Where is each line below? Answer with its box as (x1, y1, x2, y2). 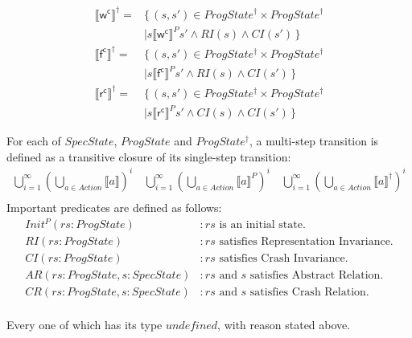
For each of (6, 132, 61, 149)
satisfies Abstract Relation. (249, 270, 384, 282)
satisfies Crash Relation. (249, 287, 369, 299)
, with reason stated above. (217, 316, 351, 333)
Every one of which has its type (6, 316, 163, 333)
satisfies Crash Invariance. (219, 253, 348, 265)
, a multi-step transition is (249, 132, 379, 149)
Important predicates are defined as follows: (6, 198, 222, 215)
